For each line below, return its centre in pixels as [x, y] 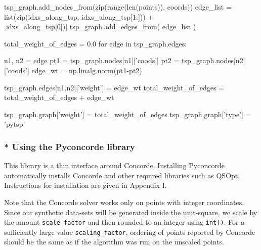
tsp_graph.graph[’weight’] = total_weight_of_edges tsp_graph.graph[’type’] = [128, 114]
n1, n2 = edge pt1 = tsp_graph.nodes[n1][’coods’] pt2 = [92, 60]
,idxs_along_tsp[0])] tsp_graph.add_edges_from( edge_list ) [100, 27]
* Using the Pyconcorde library [70, 146]
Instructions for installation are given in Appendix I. [85, 185]
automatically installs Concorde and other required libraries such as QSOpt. [122, 175]
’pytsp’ [15, 124]
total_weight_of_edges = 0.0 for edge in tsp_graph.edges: [96, 43]
